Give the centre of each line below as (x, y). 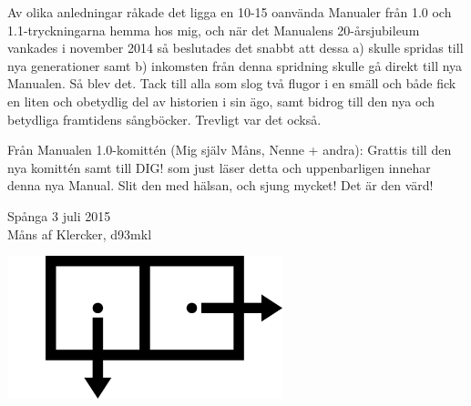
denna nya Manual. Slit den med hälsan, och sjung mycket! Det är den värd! (220, 185)
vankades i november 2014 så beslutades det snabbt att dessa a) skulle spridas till (235, 48)
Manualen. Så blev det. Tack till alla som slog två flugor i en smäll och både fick (232, 83)
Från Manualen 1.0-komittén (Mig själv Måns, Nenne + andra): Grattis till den (230, 150)
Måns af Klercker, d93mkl (80, 233)
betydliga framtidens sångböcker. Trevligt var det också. (164, 119)
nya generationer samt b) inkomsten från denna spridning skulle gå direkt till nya (235, 65)
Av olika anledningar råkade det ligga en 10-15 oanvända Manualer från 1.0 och (230, 12)
